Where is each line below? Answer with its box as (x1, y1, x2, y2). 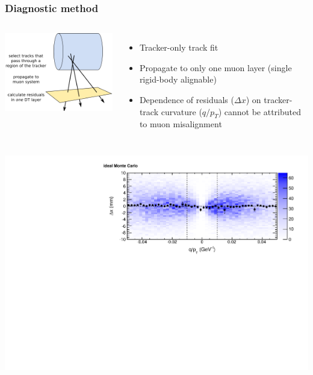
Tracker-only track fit (139, 41, 218, 54)
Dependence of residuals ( (139, 93, 234, 106)
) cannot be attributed (218, 105, 301, 118)
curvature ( (161, 105, 202, 118)
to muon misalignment (139, 118, 222, 130)
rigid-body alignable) (139, 73, 217, 86)
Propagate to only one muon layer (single (139, 61, 292, 74)
